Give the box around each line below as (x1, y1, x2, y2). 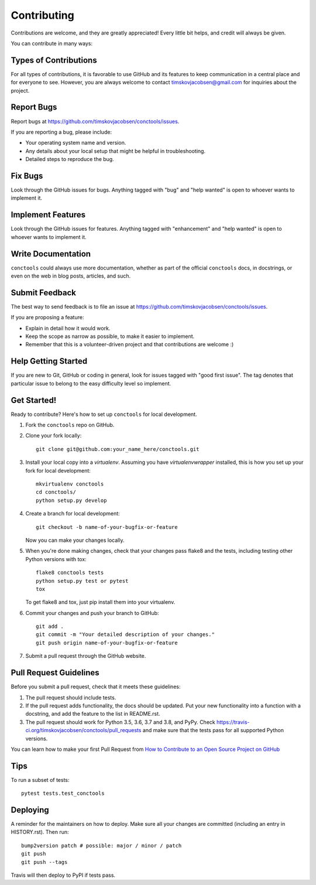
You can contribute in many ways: (11, 40, 93, 47)
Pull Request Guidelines (11, 668, 99, 678)
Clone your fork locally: (25, 432, 82, 439)
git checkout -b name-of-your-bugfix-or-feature (36, 524, 178, 530)
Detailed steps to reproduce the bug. (25, 156, 114, 163)
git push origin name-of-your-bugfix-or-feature (36, 639, 178, 646)
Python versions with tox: (25, 555, 87, 562)
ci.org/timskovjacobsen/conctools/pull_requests (25, 727, 142, 734)
